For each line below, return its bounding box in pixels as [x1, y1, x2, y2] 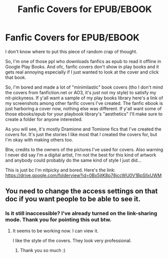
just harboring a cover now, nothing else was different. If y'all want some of [5, 105, 162, 111]
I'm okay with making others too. [5, 137, 73, 143]
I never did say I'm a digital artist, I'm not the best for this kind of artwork [5, 152, 156, 158]
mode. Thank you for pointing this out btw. [5, 216, 112, 223]
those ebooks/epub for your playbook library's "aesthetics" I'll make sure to [5, 111, 163, 117]
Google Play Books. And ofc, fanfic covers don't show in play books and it [5, 63, 159, 70]
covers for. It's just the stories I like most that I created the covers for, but [5, 131, 157, 137]
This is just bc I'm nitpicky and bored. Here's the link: [5, 167, 116, 173]
